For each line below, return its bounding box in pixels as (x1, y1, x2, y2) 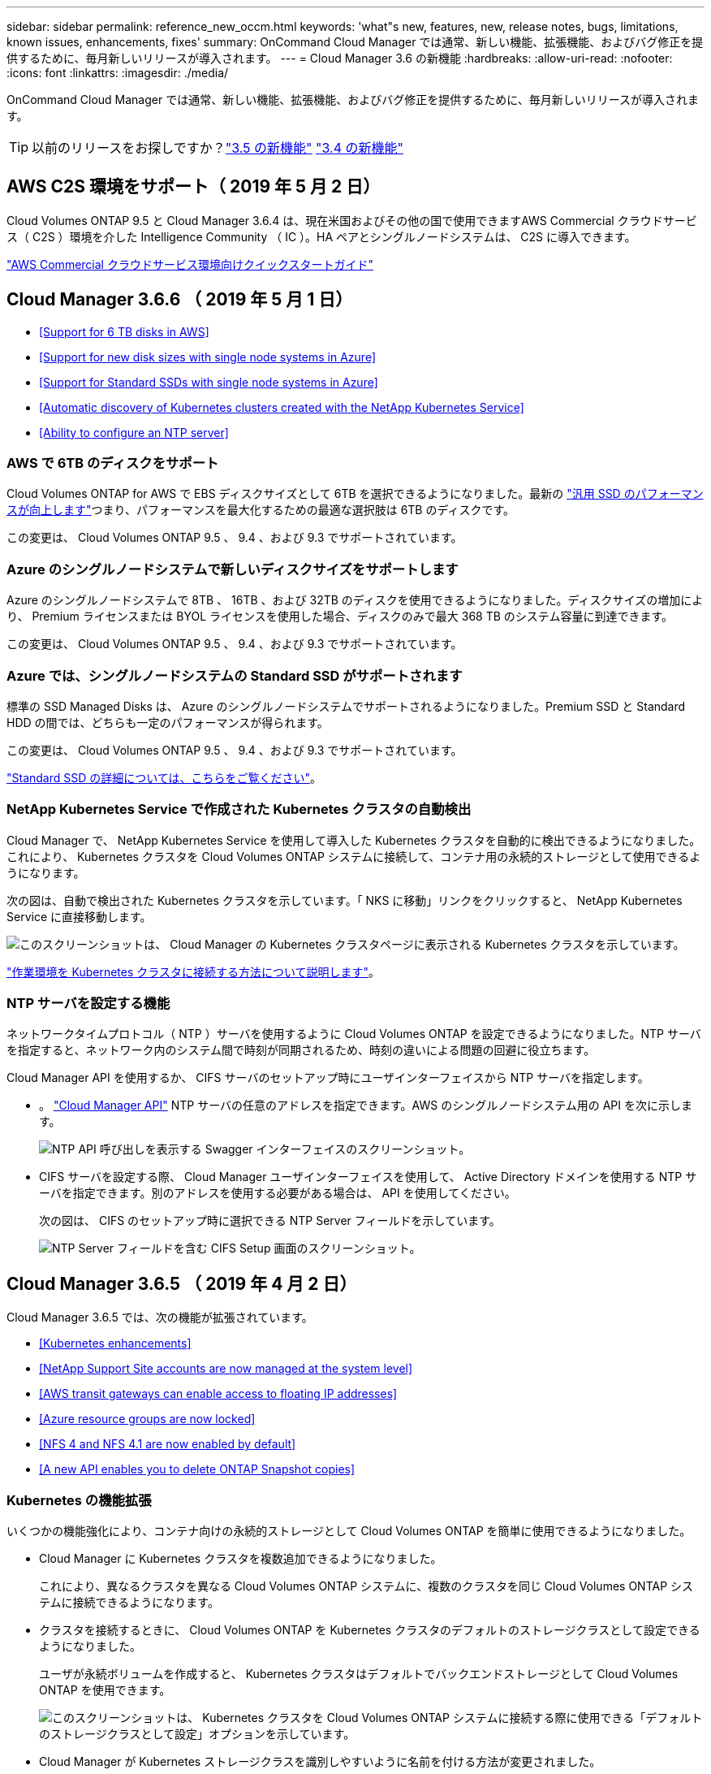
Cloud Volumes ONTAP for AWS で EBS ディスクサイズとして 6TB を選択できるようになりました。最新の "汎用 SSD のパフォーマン (6, 487, 704, 501)
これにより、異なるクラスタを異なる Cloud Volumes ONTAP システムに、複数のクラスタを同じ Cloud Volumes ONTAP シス (39, 1579, 694, 1594)
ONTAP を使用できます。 (39, 1683, 171, 1698)
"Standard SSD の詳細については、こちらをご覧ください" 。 (6, 770, 322, 785)
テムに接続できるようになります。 (39, 1595, 219, 1610)
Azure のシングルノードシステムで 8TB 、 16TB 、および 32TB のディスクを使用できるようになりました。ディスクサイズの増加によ (6, 593, 704, 608)
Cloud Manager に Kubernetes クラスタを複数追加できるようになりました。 (39, 1551, 442, 1566)
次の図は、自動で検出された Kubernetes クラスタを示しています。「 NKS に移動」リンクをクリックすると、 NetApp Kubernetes (6, 893, 683, 907)
